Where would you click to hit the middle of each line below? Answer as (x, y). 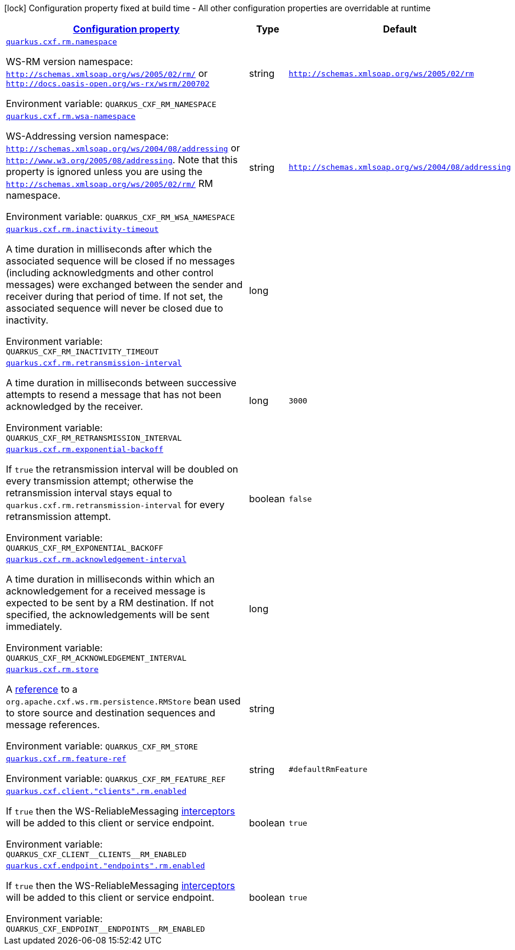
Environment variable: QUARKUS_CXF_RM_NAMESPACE (111, 104)
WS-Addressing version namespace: (88, 136)
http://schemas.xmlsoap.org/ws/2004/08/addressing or (123, 148)
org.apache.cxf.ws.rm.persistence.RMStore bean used (123, 701)
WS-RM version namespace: (69, 62)
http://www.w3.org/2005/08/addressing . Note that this (122, 160)
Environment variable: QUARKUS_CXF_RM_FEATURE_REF (116, 778)
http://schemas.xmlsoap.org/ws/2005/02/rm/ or (107, 73)
